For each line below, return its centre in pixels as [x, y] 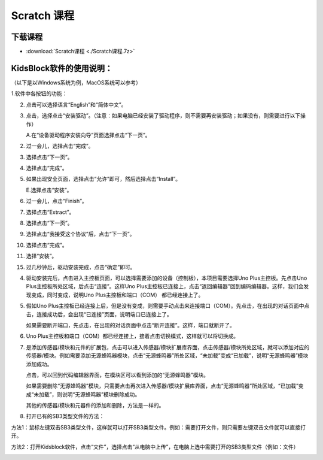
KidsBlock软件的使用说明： [62, 68]
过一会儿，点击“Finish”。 [57, 201]
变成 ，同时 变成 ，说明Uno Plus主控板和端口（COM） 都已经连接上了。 [118, 295]
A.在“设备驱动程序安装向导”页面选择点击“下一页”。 [88, 135]
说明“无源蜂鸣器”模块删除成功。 [101, 394]
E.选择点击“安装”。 [49, 190]
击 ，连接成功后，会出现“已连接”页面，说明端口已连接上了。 [99, 314]
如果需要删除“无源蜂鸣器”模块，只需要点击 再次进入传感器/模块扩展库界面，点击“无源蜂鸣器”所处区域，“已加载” [162, 386]
